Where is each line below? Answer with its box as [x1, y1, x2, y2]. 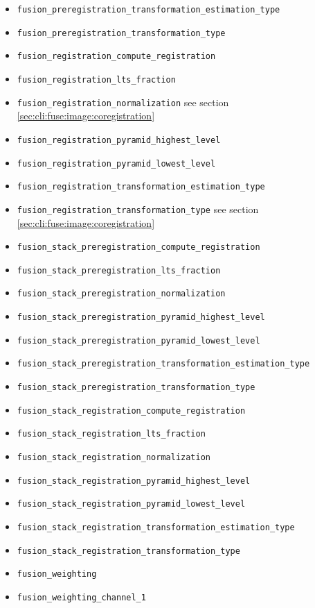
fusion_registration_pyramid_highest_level [17, 135, 221, 145]
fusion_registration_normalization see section [17, 94, 229, 109]
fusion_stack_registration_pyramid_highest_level [17, 475, 251, 486]
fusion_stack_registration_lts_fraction [17, 429, 206, 439]
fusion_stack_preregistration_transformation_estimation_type [17, 359, 310, 369]
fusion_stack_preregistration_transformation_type [17, 382, 255, 393]
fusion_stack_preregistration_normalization [17, 289, 226, 299]
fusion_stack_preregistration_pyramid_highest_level [17, 312, 265, 323]
